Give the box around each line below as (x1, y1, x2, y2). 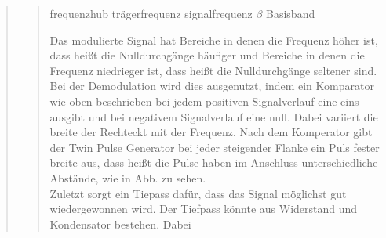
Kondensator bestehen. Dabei (49, 215, 191, 232)
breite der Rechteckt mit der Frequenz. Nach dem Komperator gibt (49, 124, 373, 140)
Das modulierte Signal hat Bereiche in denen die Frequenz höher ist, (49, 31, 378, 48)
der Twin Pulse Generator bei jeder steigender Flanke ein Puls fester (49, 139, 380, 155)
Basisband (266, 5, 315, 21)
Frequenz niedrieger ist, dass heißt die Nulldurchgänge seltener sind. (49, 62, 377, 78)
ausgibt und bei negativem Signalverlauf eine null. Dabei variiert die (49, 108, 378, 124)
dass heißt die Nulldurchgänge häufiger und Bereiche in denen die (49, 47, 365, 63)
